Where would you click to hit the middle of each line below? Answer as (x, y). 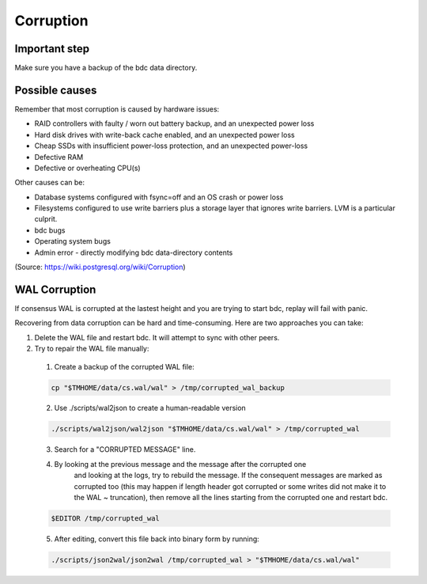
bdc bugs (50, 230)
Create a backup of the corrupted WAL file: (125, 366)
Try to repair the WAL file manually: (92, 349)
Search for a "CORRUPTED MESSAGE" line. (125, 449)
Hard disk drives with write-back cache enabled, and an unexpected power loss (165, 135)
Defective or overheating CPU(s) (88, 168)
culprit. (46, 219)
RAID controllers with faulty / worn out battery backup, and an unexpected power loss (174, 123)
